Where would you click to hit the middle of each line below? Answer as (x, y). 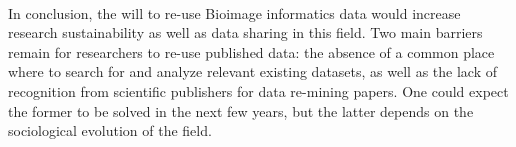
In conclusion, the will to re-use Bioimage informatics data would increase (234, 12)
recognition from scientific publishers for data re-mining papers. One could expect (258, 90)
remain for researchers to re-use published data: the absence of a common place (251, 51)
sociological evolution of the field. (110, 130)
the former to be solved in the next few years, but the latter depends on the (241, 110)
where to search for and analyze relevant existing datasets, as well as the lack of (252, 71)
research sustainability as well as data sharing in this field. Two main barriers (245, 32)
